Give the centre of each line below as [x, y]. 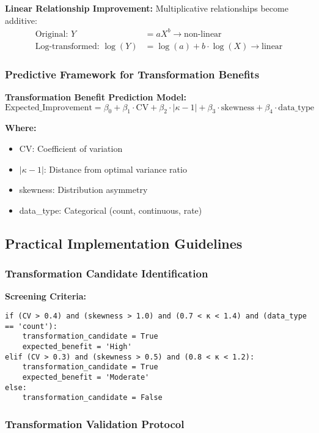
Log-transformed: [67, 46]
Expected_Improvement [49, 107]
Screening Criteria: [46, 296]
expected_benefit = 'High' [77, 346]
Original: [52, 34]
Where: [21, 128]
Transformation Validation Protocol [95, 424]
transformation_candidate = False [92, 398]
